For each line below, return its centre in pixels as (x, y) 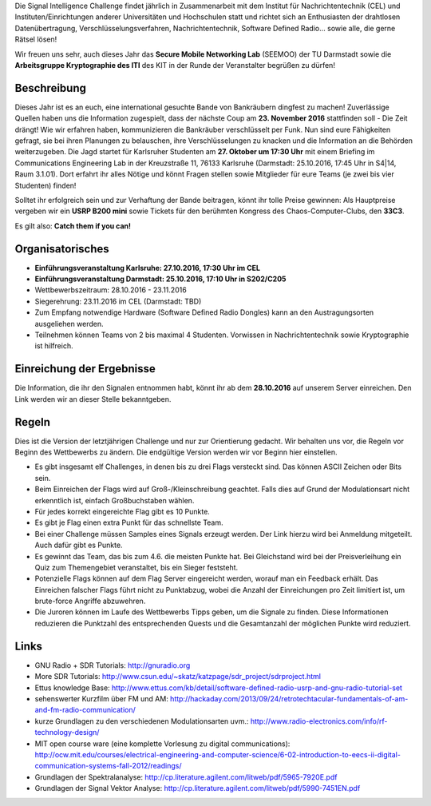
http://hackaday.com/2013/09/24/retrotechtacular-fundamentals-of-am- (289, 698)
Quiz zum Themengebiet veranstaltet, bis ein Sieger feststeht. (136, 567)
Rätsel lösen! (36, 39)
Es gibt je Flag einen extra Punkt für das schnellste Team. (129, 522)
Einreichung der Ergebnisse (85, 369)
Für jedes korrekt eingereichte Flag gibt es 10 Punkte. (123, 511)
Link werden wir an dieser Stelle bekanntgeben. (93, 399)
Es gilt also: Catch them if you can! (73, 226)
